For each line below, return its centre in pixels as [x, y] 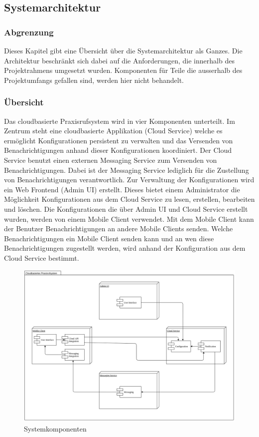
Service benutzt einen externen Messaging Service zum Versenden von [111, 160]
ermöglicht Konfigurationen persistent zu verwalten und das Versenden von [119, 140]
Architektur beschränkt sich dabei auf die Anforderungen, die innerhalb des [119, 60]
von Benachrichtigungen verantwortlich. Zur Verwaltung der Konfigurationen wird [129, 180]
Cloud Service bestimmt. [42, 257]
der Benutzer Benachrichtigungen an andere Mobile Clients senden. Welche [119, 228]
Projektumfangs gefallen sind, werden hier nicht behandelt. [94, 80]
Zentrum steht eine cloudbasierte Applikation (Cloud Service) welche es [113, 131]
